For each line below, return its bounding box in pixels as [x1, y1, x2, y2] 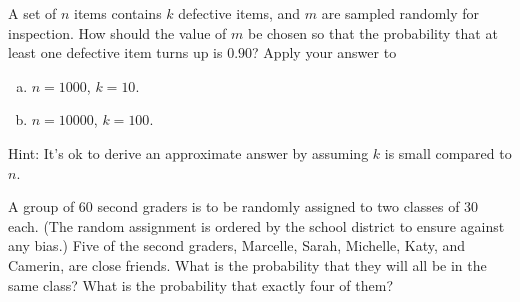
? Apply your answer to [252, 42, 397, 63]
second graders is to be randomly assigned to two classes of [97, 196, 460, 217]
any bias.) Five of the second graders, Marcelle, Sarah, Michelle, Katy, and [8, 235, 466, 256]
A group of [8, 196, 75, 217]
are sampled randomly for [321, 3, 480, 23]
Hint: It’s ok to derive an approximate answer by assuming [8, 142, 369, 163]
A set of [8, 3, 57, 23]
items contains [74, 3, 162, 23]
